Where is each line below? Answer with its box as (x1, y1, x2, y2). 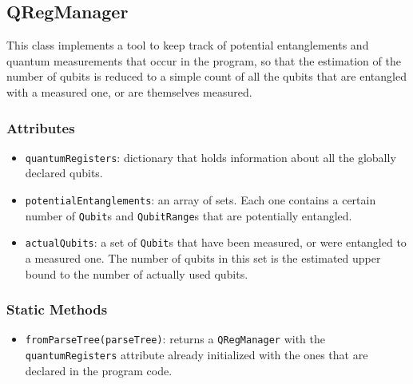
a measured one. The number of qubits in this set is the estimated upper (25, 250, 381, 267)
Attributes (6, 117, 75, 137)
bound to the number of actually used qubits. (25, 265, 248, 282)
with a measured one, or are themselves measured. (6, 83, 252, 100)
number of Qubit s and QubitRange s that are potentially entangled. (25, 207, 352, 224)
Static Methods (6, 299, 108, 319)
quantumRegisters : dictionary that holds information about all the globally (25, 148, 396, 165)
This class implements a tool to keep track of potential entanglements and (6, 37, 369, 53)
